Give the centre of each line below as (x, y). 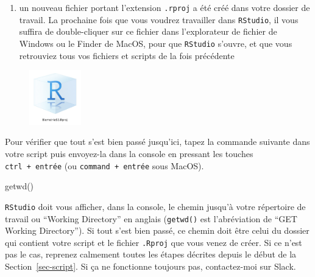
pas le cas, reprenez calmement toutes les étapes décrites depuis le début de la (151, 254)
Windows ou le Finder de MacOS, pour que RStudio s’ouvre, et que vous (156, 43)
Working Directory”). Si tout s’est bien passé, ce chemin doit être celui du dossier (157, 230)
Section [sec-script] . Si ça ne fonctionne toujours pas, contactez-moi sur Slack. (150, 266)
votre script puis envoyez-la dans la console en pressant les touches (129, 153)
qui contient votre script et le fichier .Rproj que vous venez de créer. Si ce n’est (154, 242)
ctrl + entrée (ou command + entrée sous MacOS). (104, 165)
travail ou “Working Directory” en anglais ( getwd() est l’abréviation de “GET (151, 218)
